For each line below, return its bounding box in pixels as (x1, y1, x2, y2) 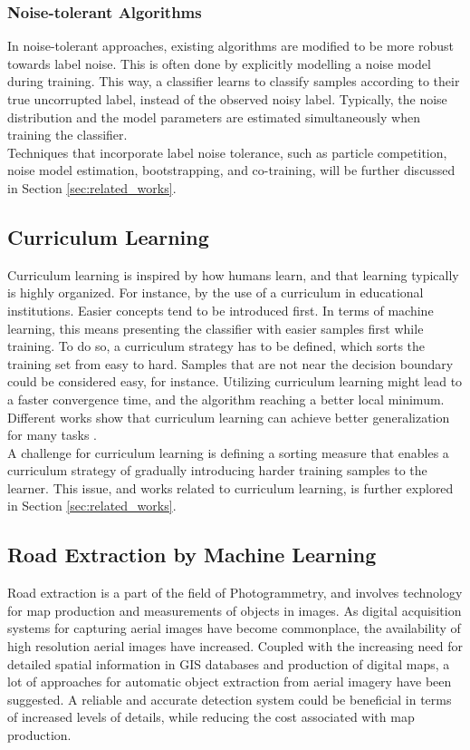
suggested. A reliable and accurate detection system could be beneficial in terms (7, 689, 452, 708)
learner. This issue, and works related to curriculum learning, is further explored (7, 478, 454, 497)
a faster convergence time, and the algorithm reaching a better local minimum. (7, 389, 445, 408)
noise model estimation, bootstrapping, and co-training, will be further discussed (7, 161, 456, 180)
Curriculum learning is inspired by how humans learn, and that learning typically (7, 265, 459, 284)
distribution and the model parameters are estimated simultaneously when (7, 107, 420, 126)
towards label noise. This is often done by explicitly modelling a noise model (7, 54, 431, 73)
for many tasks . (7, 425, 97, 444)
